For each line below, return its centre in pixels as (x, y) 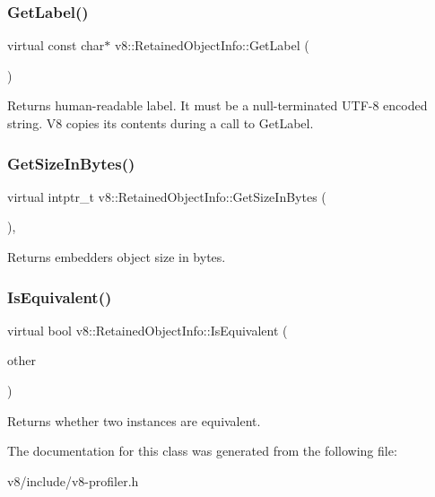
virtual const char (56, 45)
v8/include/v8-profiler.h (73, 480)
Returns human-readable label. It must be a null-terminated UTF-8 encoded (217, 105)
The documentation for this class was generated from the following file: (202, 451)
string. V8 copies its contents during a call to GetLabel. (161, 123)
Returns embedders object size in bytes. (117, 257)
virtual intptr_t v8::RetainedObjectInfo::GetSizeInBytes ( (167, 196)
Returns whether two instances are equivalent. (134, 420)
